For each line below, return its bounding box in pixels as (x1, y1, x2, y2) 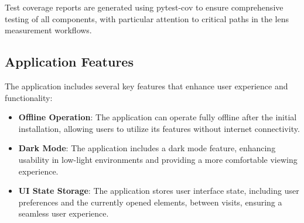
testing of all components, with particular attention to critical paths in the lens (5, 12, 289, 25)
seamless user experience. (18, 207, 109, 219)
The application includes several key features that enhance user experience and (5, 79, 288, 92)
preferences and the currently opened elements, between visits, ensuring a (18, 196, 282, 208)
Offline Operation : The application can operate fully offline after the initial (18, 111, 297, 123)
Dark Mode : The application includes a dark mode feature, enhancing (18, 142, 276, 154)
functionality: (5, 91, 53, 103)
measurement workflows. (5, 24, 92, 36)
